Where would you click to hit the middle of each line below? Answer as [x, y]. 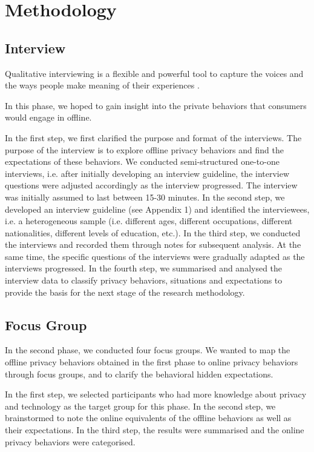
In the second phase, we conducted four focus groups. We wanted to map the [148, 350]
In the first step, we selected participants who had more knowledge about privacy [156, 394]
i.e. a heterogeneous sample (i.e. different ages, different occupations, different [149, 221]
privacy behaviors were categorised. [70, 441]
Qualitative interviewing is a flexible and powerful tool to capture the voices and [154, 73]
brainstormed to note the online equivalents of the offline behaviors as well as [148, 418]
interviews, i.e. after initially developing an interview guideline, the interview [147, 173]
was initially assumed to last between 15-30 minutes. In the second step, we [145, 197]
